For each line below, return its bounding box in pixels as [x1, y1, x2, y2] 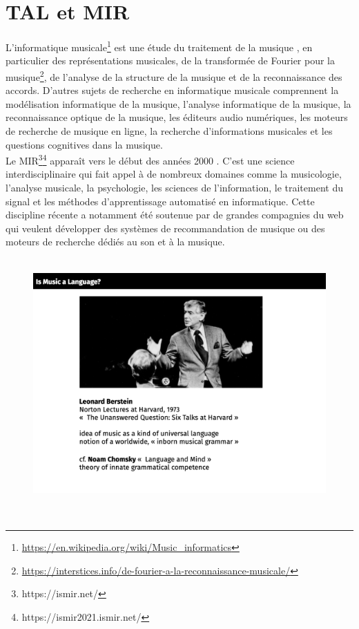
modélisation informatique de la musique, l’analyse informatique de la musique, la [6, 96, 351, 111]
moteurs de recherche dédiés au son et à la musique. [6, 234, 225, 249]
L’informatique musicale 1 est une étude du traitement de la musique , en [6, 38, 313, 54]
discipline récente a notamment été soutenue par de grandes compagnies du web [6, 207, 344, 222]
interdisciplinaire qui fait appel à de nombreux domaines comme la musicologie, [6, 167, 342, 181]
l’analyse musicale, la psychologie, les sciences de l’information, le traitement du [6, 180, 343, 195]
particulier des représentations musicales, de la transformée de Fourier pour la [6, 53, 336, 68]
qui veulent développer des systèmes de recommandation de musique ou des [6, 220, 325, 235]
